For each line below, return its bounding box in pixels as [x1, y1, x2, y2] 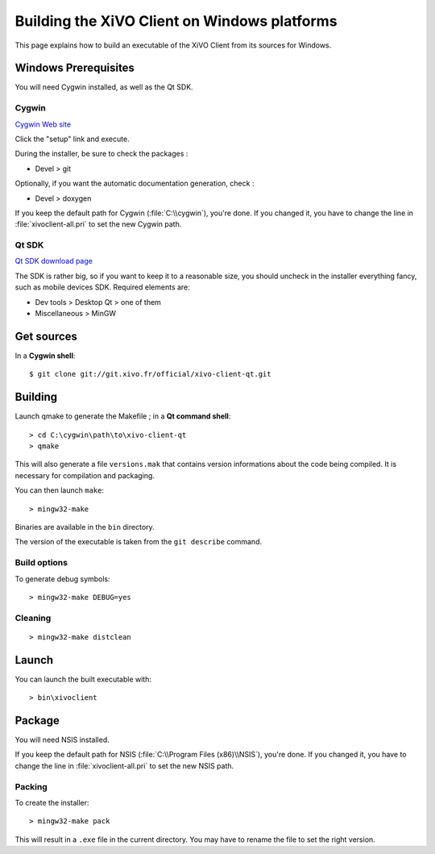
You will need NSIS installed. [14, 735, 110, 745]
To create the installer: [14, 798, 89, 807]
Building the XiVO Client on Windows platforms [14, 12, 338, 30]
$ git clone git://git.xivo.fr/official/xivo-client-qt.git [29, 369, 271, 379]
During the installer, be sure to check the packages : [14, 149, 188, 159]
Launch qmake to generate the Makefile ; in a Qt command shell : [14, 411, 231, 421]
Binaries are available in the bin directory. [14, 522, 155, 531]
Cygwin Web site [14, 119, 72, 129]
